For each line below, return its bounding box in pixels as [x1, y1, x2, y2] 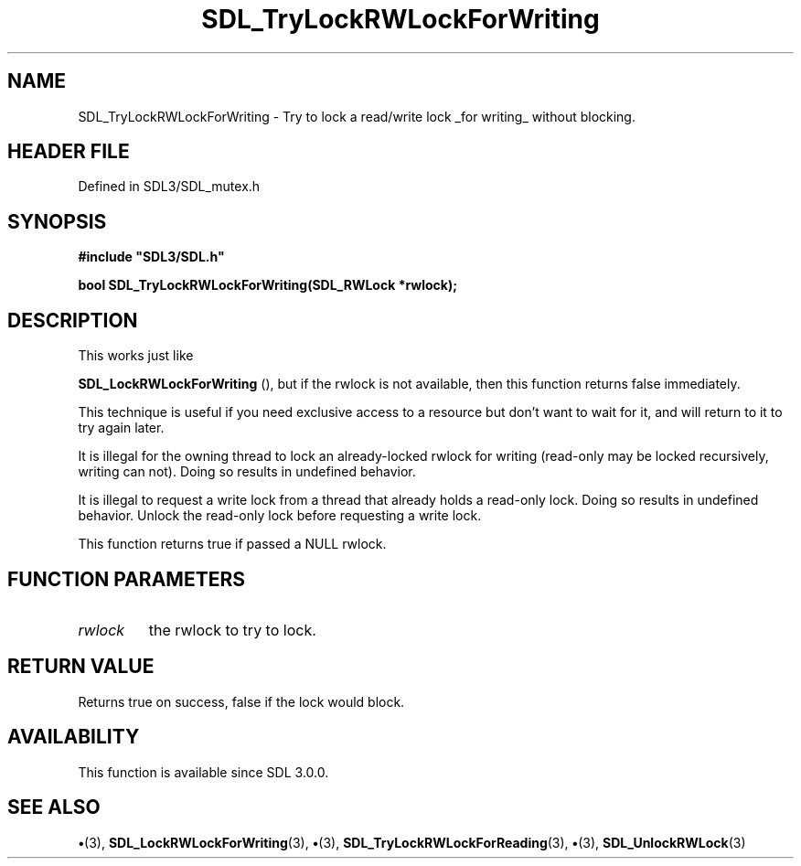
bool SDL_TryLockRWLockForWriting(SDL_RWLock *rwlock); [78, 277, 457, 294]
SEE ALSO [7, 796, 101, 819]
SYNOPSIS [7, 209, 107, 233]
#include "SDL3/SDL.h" [78, 249, 225, 265]
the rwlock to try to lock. [148, 620, 316, 639]
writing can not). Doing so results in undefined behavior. [78, 464, 416, 480]
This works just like [78, 347, 194, 364]
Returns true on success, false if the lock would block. [78, 693, 405, 710]
